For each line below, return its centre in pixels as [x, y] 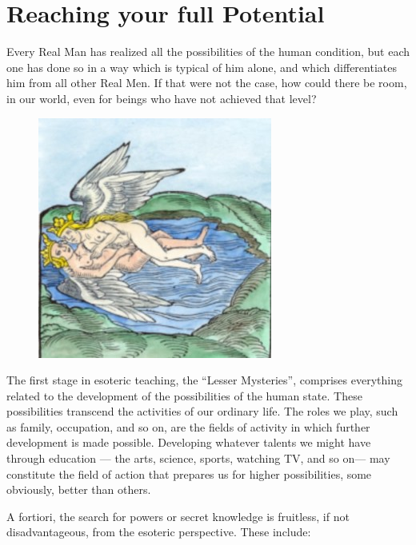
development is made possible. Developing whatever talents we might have [189, 442]
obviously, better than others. [79, 489]
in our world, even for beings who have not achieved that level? [162, 98]
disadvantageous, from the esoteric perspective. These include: [159, 532]
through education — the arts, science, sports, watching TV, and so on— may [198, 458]
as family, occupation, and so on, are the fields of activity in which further [188, 426]
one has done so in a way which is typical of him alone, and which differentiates [202, 67]
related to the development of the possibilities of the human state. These [184, 395]
